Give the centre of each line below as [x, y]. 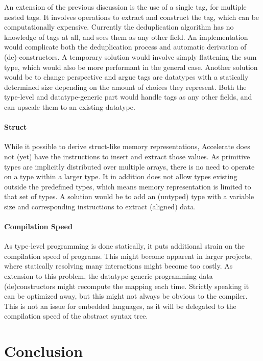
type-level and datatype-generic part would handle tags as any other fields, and [128, 97]
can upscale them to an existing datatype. [70, 106]
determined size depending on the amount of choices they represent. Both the [125, 87]
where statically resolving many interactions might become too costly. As [118, 266]
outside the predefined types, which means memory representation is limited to [128, 186]
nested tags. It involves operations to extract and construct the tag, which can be [132, 17]
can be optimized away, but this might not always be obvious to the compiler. [126, 296]
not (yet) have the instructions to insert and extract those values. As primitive [127, 156]
